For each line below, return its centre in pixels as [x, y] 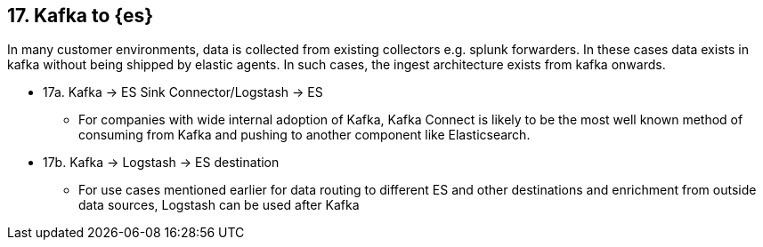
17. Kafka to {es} [81, 16]
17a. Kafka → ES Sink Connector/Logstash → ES [183, 92]
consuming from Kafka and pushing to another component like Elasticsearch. [304, 135]
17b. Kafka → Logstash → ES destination [161, 163]
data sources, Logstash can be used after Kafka [219, 205]
